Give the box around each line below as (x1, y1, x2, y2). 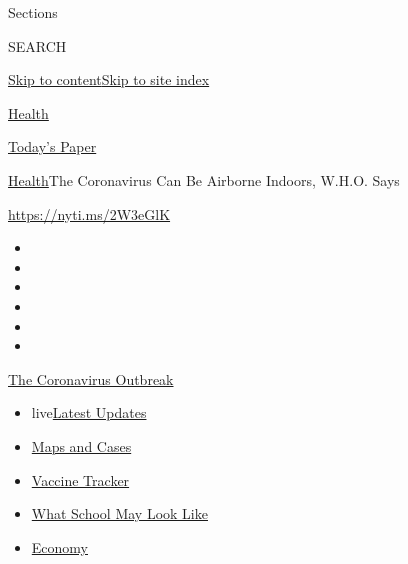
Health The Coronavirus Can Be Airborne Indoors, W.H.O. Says (8, 169, 400, 190)
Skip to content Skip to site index (8, 69, 210, 90)
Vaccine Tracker (31, 469, 130, 490)
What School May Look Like (31, 503, 208, 524)
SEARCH (8, 35, 67, 56)
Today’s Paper (8, 136, 97, 157)
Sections (8, 2, 58, 22)
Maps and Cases (31, 435, 132, 456)
